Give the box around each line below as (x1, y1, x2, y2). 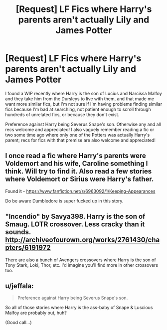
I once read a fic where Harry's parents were (5, 152, 146, 160)
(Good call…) (5, 320, 32, 326)
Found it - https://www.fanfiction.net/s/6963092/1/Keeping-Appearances (5, 188, 156, 194)
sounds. (5, 228, 31, 236)
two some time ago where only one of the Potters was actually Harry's (5, 132, 150, 138)
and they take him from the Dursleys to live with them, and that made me (5, 96, 155, 102)
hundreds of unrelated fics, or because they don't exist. (5, 111, 120, 118)
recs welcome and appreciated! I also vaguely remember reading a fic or (5, 126, 155, 133)
